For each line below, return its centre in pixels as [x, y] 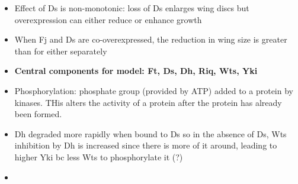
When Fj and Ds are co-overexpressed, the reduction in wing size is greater [151, 39]
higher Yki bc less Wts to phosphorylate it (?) [99, 156]
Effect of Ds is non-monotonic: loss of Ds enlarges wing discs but [132, 8]
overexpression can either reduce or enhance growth [108, 19]
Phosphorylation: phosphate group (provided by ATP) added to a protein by [154, 90]
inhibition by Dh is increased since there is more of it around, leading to [146, 145]
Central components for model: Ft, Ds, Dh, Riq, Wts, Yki [136, 71]
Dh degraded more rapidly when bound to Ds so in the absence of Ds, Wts [150, 133]
